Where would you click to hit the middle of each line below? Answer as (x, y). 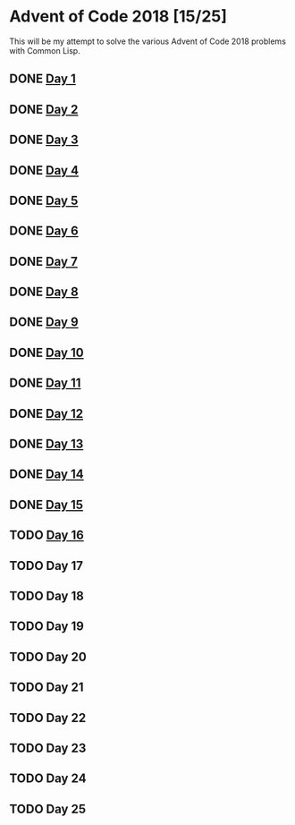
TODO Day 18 (47, 595)
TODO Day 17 (46, 566)
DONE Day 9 (44, 323)
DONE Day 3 (44, 140)
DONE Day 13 (46, 444)
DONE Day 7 (43, 261)
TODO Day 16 (47, 536)
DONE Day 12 (46, 413)
